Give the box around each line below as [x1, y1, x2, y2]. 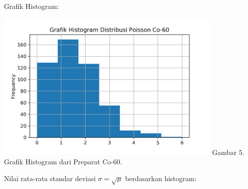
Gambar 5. [212, 147, 245, 157]
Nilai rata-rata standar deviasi [4, 173, 96, 183]
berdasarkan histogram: [125, 173, 197, 183]
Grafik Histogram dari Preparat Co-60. [4, 156, 122, 167]
